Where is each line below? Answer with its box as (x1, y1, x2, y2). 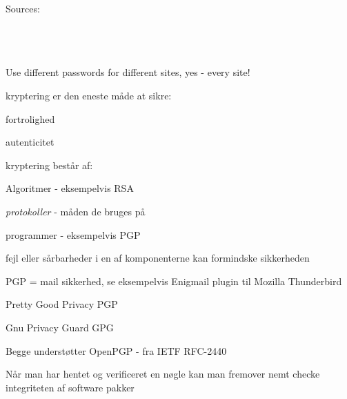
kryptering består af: (6, 157, 93, 172)
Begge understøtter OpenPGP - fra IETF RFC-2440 (6, 343, 227, 358)
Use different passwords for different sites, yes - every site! (6, 65, 250, 79)
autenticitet (6, 135, 54, 149)
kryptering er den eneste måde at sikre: (6, 88, 172, 102)
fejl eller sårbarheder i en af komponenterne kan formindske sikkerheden (6, 251, 310, 265)
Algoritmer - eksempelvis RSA (6, 181, 134, 195)
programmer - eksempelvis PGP (6, 227, 141, 242)
